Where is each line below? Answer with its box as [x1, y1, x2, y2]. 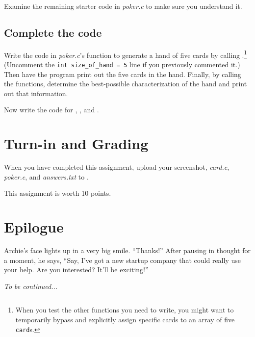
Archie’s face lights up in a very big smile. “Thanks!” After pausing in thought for [4, 245, 251, 256]
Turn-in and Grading [4, 133, 149, 154]
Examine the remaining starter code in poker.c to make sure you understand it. [4, 1, 242, 11]
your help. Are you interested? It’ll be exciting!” [4, 264, 149, 275]
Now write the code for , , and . [4, 104, 99, 115]
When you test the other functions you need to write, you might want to [15, 305, 234, 315]
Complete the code [4, 25, 102, 40]
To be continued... [4, 281, 58, 291]
